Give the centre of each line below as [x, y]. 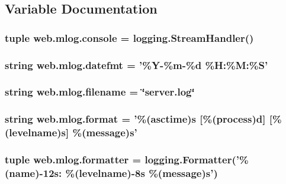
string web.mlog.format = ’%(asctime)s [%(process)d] [135, 119]
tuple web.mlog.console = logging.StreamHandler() [129, 37]
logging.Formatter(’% [197, 159]
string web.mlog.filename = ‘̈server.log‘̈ [100, 92]
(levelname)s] [37, 132]
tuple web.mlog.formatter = [73, 159]
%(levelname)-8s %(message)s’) [142, 172]
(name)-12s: [33, 172]
